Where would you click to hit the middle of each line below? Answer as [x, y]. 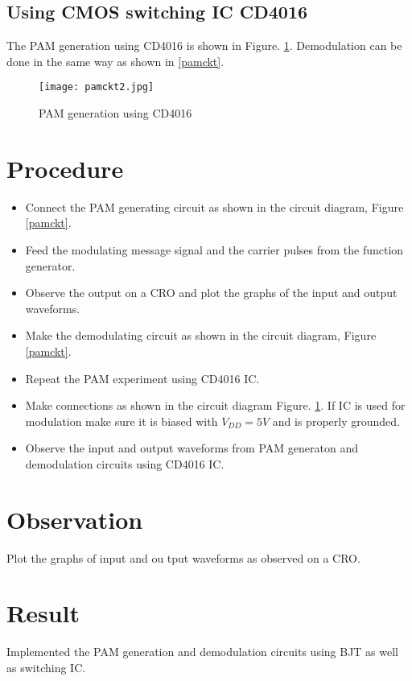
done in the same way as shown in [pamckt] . [115, 61]
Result [43, 613]
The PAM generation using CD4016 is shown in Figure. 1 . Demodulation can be [204, 45]
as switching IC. [46, 667]
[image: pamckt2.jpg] [97, 87]
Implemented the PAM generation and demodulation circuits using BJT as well [203, 652]
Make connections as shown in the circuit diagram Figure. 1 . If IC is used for [215, 405]
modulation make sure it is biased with [122, 421]
